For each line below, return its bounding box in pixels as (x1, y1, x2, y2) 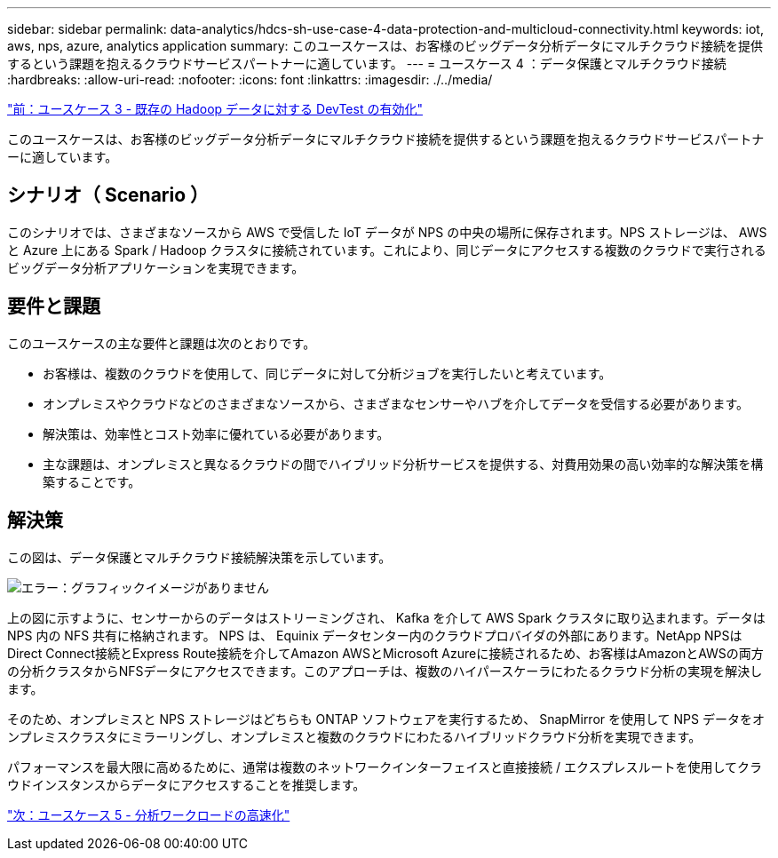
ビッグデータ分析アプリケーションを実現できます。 (7, 259, 305, 275)
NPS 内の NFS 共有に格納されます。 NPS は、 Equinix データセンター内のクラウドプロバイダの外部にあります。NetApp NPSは (7, 627, 742, 643)
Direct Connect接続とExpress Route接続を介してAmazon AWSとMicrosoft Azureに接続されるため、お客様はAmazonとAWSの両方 (7, 645, 764, 661)
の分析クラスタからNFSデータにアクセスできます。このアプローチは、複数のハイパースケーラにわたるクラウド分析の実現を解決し (7, 663, 763, 679)
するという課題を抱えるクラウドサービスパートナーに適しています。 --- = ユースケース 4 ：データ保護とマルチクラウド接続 (7, 56, 726, 71)
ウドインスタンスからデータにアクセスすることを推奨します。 (7, 776, 366, 792)
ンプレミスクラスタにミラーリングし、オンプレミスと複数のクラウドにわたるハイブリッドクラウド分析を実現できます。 (7, 728, 702, 744)
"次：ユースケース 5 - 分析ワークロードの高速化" (7, 806, 290, 822)
